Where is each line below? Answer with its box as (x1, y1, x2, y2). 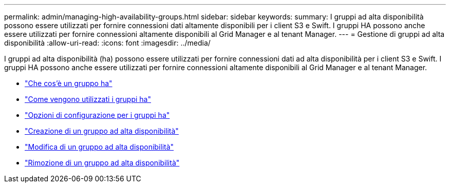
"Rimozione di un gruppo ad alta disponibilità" (25, 158, 180, 167)
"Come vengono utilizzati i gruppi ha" (25, 95, 151, 103)
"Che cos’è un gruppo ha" (25, 79, 113, 88)
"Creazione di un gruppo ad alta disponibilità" (25, 127, 179, 135)
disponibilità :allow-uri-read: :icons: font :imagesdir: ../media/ (4, 38, 211, 47)
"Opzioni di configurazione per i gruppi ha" (25, 111, 170, 119)
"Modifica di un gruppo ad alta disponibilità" (25, 142, 174, 151)
